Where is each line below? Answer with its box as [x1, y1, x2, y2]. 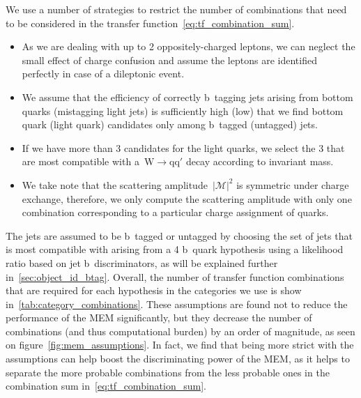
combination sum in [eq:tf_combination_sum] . [6, 378, 206, 393]
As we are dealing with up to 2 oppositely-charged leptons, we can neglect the [22, 39, 355, 54]
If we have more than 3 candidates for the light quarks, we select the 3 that [22, 140, 345, 155]
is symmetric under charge [236, 177, 349, 192]
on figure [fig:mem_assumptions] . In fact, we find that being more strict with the [6, 337, 354, 352]
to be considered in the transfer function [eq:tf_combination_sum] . [6, 15, 295, 30]
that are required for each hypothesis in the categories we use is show [6, 283, 302, 298]
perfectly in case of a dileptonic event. [22, 66, 185, 81]
